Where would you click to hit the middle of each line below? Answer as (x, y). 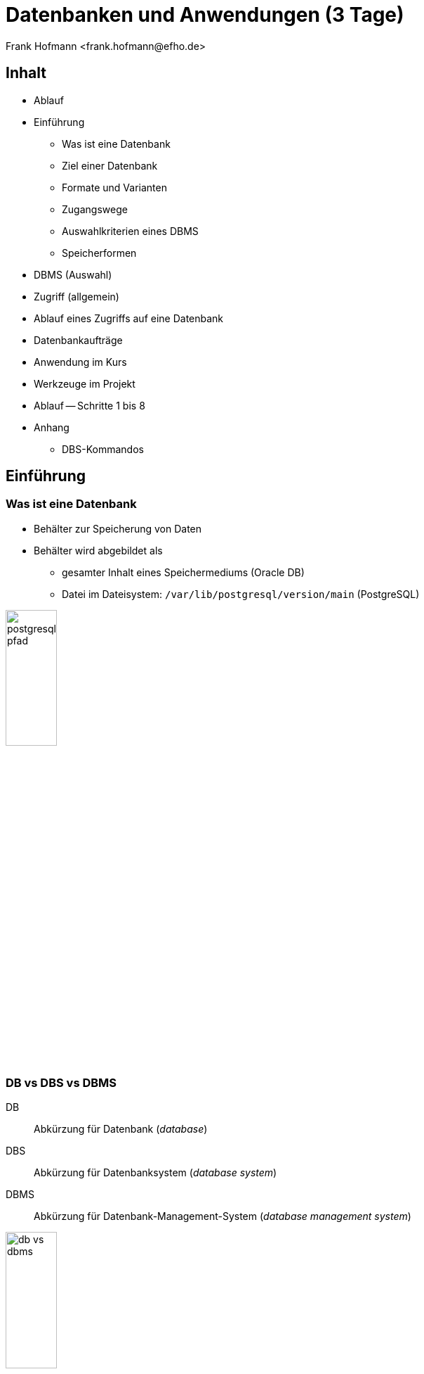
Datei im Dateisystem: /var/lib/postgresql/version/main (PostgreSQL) (241, 594)
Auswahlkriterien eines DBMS (130, 231)
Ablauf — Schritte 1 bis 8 (90, 405)
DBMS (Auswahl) (73, 274)
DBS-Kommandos (103, 449)
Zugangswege (95, 209)
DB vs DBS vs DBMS (61, 1082)
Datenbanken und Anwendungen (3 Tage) (205, 15)
